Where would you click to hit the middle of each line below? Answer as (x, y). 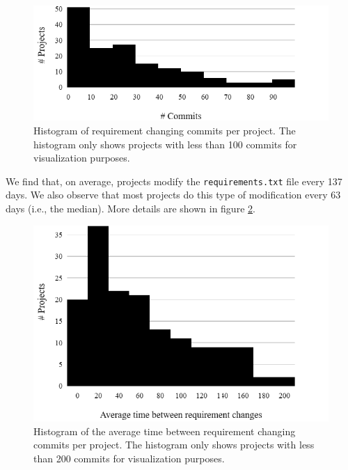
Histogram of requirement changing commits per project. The (165, 130)
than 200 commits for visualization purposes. (129, 459)
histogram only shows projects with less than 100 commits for (165, 144)
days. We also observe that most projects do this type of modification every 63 (173, 195)
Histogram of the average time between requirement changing (165, 431)
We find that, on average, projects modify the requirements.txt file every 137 (174, 181)
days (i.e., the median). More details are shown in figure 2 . (130, 208)
